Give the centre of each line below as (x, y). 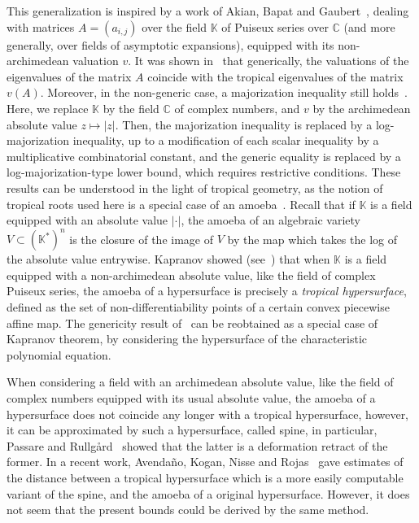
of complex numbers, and (237, 108)
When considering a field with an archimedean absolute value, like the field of (200, 382)
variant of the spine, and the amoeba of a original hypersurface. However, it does (208, 493)
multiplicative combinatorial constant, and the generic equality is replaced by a (204, 156)
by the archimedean (362, 108)
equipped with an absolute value (87, 220)
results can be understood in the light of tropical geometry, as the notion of (195, 187)
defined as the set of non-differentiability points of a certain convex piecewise (198, 307)
